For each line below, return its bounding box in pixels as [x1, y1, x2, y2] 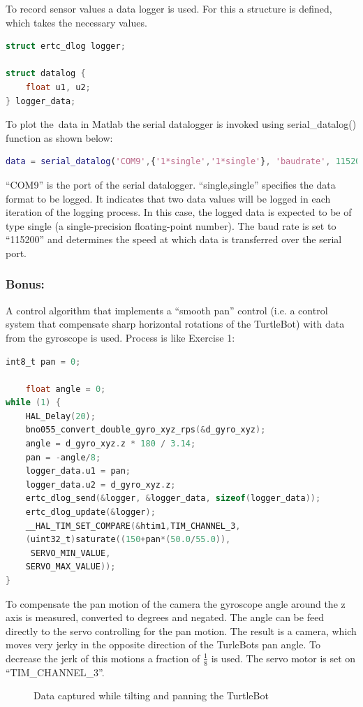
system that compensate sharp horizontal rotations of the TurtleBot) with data [6, 316, 345, 331]
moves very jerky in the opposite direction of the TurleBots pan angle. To [6, 637, 320, 652]
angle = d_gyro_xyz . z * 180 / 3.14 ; [25, 439, 196, 449]
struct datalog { [6, 68, 86, 79]
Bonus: [6, 275, 45, 293]
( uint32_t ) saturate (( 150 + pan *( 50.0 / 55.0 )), [25, 534, 231, 545]
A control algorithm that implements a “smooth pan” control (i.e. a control [6, 303, 328, 317]
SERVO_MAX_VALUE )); [25, 562, 116, 572]
